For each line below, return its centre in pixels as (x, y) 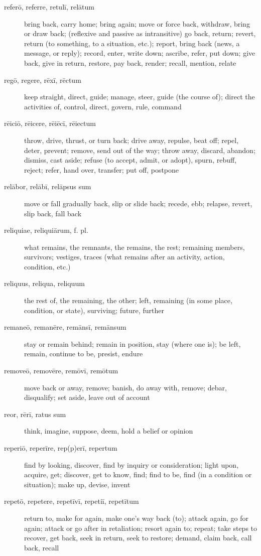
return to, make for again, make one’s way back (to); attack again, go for (137, 518)
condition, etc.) (47, 266)
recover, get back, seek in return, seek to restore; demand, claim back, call (138, 538)
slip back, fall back (53, 213)
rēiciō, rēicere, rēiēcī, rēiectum (50, 123)
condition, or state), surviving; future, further (94, 310)
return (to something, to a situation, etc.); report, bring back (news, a (132, 43)
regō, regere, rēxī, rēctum (43, 80)
